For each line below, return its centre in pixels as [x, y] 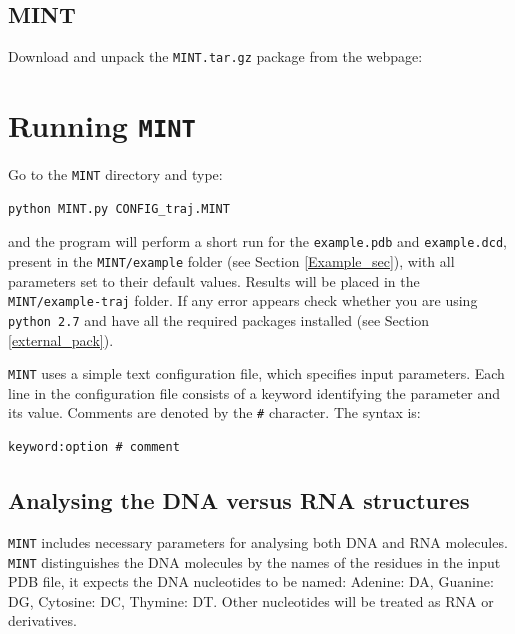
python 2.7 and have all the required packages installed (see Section [219, 319]
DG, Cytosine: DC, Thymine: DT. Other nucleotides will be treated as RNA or [251, 600]
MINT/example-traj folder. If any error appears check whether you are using [243, 300]
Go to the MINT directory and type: [115, 174]
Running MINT [102, 125]
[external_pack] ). [61, 339]
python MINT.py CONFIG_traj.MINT [119, 208]
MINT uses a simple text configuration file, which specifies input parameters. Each [256, 373]
